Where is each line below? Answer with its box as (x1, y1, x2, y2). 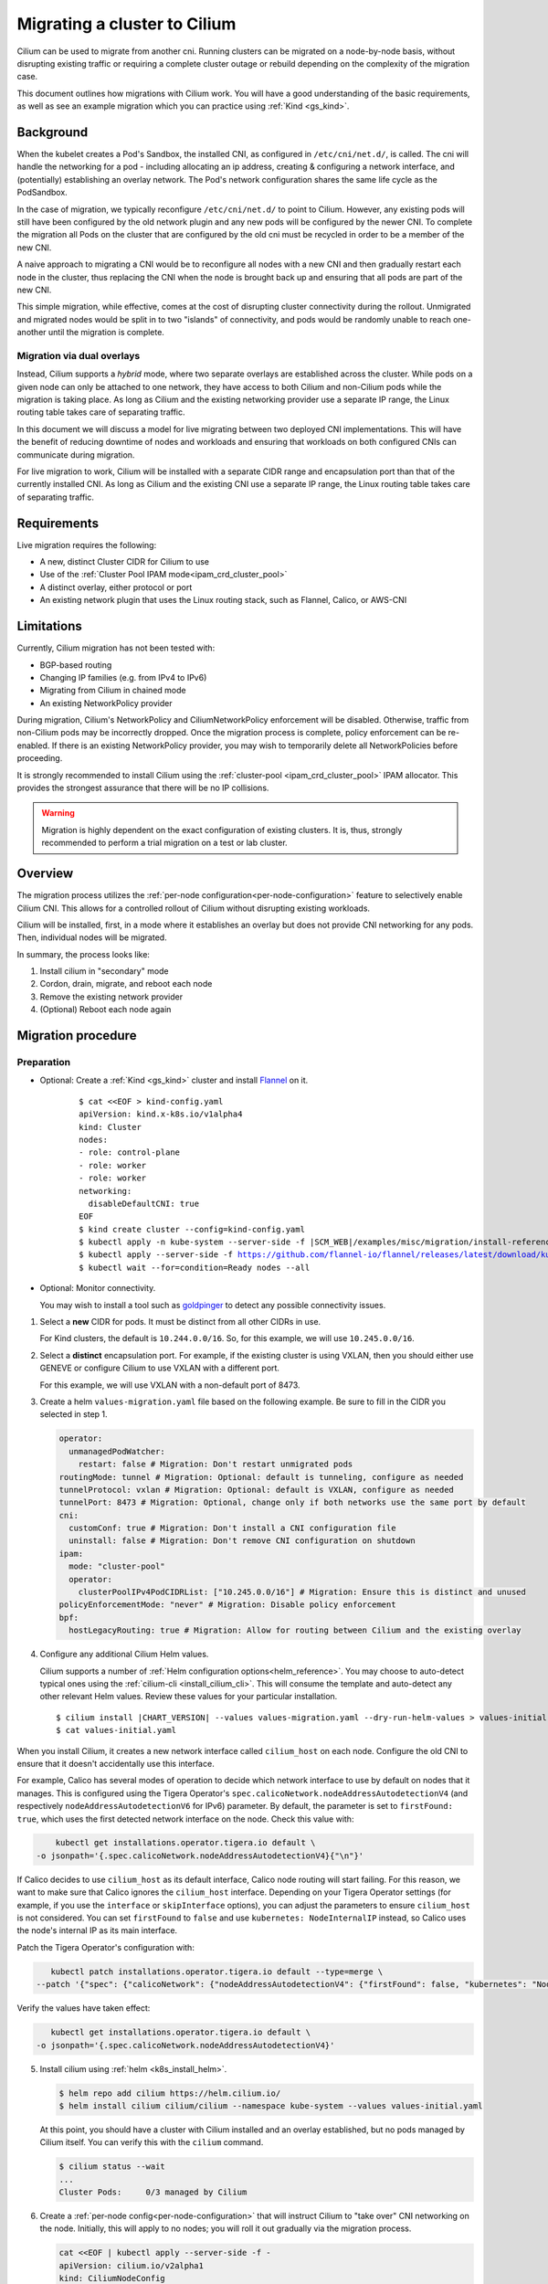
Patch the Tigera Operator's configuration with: (16, 1941, 195, 1952)
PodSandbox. (16, 187, 68, 198)
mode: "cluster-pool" (68, 1561, 166, 1571)
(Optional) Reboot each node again (39, 1004, 172, 1015)
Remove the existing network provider (39, 991, 183, 1002)
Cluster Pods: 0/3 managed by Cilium (58, 2187, 248, 2197)
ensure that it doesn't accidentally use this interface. (16, 1758, 215, 1769)
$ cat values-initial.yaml (56, 1725, 177, 1736)
